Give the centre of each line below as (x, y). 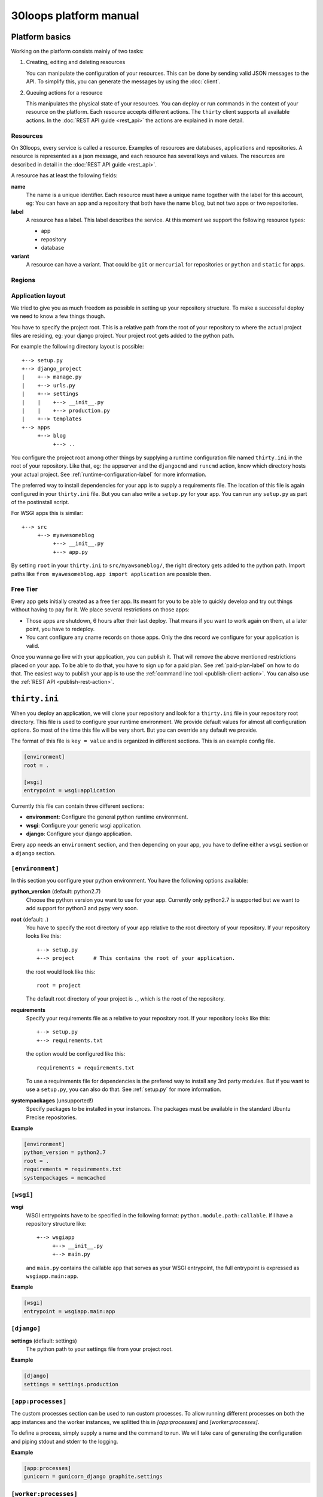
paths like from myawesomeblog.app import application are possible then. (111, 574)
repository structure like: (56, 1224)
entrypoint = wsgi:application (70, 790)
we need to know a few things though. (58, 316)
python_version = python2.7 (65, 1152)
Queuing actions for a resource (64, 92)
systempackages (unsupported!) (52, 1100)
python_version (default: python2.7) (56, 892)
